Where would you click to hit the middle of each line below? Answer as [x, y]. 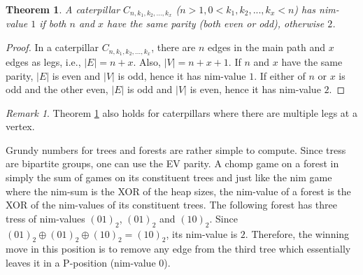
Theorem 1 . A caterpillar [63, 9]
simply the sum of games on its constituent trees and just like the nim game [169, 177]
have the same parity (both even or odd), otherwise [216, 23]
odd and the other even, [57, 89]
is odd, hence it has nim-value [182, 75]
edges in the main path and [266, 47]
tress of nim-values [45, 218]
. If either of [280, 75]
